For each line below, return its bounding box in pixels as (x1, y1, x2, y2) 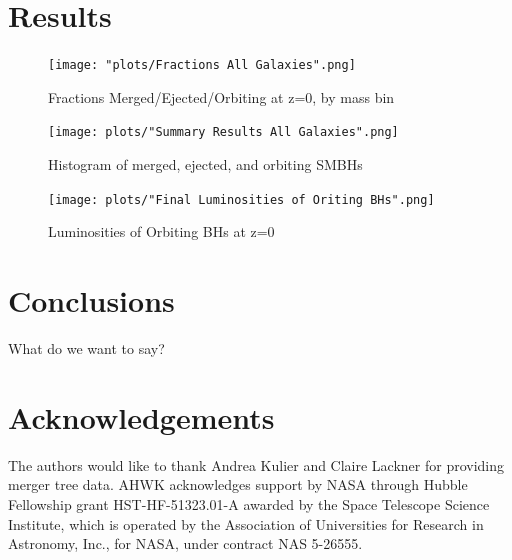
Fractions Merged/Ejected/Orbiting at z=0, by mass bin (48, 86, 395, 107)
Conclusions (8, 280, 175, 321)
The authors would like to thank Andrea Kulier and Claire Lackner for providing (8, 454, 505, 475)
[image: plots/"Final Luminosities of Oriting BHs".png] (48, 192, 435, 207)
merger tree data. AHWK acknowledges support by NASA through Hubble (8, 474, 468, 495)
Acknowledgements (8, 396, 275, 437)
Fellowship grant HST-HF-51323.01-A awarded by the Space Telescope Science (8, 493, 490, 514)
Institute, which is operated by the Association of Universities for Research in (8, 513, 484, 534)
